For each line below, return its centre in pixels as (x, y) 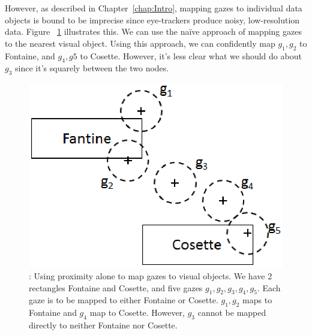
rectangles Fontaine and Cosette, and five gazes (116, 287)
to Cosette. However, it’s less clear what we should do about (191, 55)
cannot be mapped (232, 313)
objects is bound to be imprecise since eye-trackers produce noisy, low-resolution (152, 19)
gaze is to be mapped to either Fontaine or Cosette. (124, 300)
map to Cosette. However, (137, 313)
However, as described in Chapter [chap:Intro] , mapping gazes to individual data (154, 8)
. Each (269, 287)
